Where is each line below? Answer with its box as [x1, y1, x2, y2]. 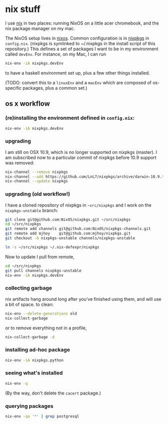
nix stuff [5, 4, 41, 15]
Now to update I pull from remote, [5, 254, 75, 260]
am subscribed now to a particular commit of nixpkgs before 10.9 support [5, 154, 156, 160]
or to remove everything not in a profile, [5, 325, 87, 331]
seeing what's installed [5, 369, 63, 376]
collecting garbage [5, 285, 52, 292]
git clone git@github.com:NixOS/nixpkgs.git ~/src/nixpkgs [5, 217, 131, 222]
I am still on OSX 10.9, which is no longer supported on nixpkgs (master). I [5, 149, 157, 155]
